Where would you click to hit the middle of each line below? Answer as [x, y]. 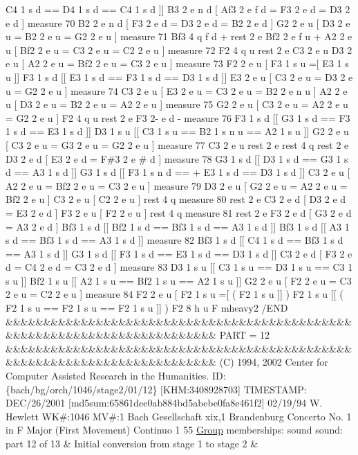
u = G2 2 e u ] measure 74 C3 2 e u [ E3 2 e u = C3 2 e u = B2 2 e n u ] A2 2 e [177, 90]
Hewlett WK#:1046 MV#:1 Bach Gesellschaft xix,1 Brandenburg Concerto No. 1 [179, 416]
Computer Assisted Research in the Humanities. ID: [116, 376]
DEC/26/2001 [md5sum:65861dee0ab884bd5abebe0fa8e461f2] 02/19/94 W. [164, 403]
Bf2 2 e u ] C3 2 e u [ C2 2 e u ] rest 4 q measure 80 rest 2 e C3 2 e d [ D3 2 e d [176, 199]
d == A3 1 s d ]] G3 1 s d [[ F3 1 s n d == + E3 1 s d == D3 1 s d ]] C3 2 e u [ [178, 172]
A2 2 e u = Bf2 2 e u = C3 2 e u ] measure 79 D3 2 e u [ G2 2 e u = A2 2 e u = [177, 185]
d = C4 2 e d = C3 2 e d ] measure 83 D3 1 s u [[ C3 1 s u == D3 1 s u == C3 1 [179, 267]
